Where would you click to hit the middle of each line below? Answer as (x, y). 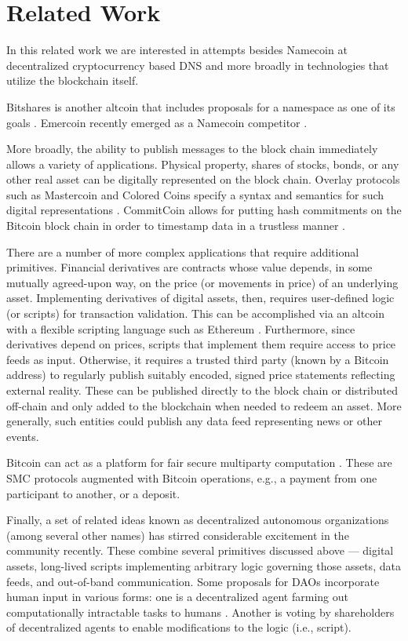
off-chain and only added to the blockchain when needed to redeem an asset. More (204, 405)
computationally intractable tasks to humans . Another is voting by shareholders (200, 612)
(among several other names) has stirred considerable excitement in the (178, 535)
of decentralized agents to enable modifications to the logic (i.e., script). (179, 627)
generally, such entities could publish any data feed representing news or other (194, 421)
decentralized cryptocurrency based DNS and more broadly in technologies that (198, 65)
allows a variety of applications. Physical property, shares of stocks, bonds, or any (203, 164)
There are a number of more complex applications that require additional (183, 251)
